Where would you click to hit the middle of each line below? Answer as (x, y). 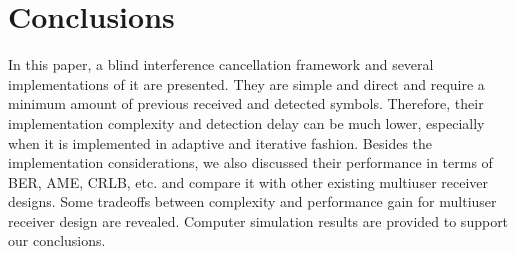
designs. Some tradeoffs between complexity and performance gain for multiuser (252, 201)
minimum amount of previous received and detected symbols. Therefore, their (246, 103)
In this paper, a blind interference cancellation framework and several (221, 64)
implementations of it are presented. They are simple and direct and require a (246, 83)
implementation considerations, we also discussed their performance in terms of (250, 162)
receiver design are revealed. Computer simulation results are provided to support (258, 220)
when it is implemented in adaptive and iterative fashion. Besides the (220, 142)
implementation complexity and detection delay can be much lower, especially (246, 122)
